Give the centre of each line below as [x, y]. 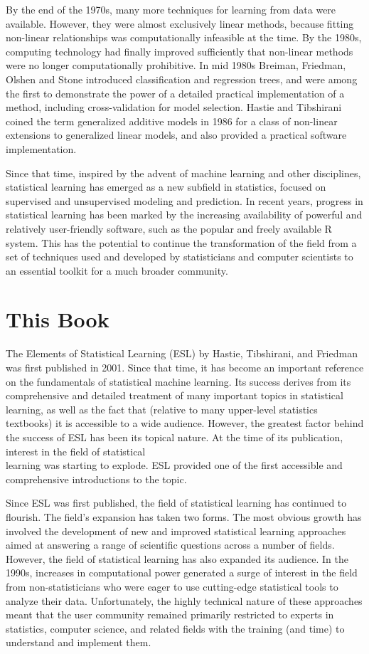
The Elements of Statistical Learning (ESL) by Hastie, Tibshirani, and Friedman [182, 353]
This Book [58, 319]
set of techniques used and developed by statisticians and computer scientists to [180, 257]
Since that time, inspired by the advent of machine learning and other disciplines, [183, 173]
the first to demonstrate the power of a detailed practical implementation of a [175, 93]
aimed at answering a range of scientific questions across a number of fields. [170, 545]
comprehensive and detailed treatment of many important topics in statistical [175, 395]
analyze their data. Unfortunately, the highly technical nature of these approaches [184, 600]
